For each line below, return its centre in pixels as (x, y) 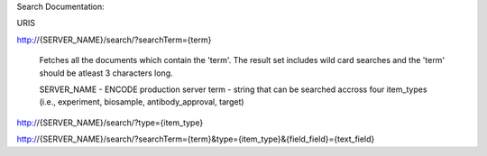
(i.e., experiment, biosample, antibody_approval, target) (142, 102)
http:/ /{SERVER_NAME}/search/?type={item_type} (110, 123)
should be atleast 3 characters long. (106, 73)
